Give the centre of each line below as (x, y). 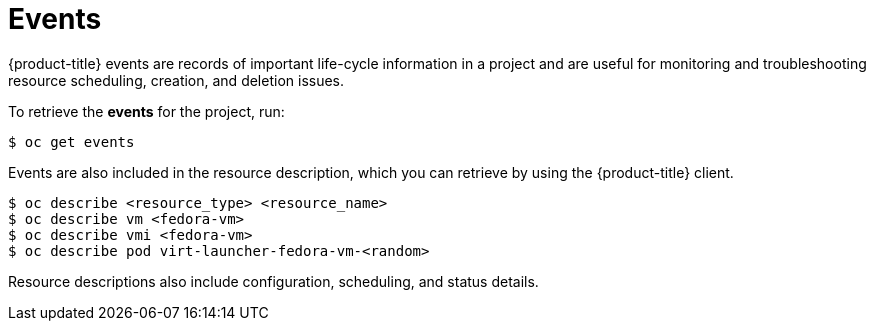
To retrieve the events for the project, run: (146, 111)
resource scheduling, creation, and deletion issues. (176, 80)
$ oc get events (71, 141)
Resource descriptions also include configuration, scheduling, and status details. (273, 281)
